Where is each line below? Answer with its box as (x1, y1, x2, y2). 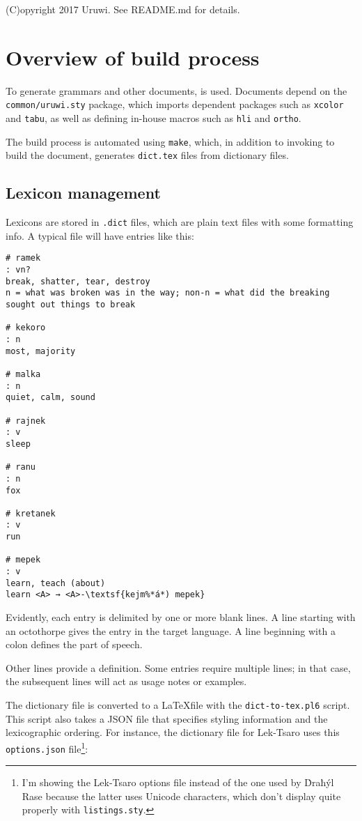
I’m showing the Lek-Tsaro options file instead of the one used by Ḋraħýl (22, 775, 334, 790)
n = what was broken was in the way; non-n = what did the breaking (6, 288, 330, 298)
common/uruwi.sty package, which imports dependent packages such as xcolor (6, 97, 344, 112)
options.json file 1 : (6, 739, 88, 755)
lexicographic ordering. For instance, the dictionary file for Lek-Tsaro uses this (6, 725, 340, 739)
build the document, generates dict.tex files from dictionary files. (6, 148, 289, 162)
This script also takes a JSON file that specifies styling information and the (6, 711, 328, 726)
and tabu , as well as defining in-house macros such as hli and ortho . (6, 110, 301, 125)
